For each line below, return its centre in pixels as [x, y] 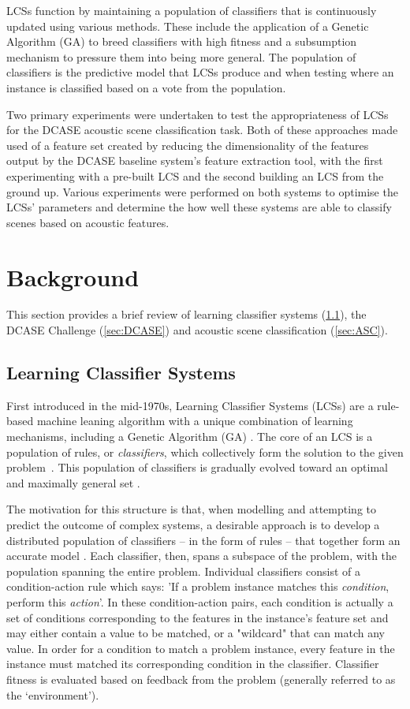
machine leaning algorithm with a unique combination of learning [195, 421]
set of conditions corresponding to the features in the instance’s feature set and [198, 617]
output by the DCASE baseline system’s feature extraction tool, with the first [195, 160]
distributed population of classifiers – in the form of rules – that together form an [203, 540]
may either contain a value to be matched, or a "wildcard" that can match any [196, 633]
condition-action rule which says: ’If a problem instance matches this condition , [198, 586]
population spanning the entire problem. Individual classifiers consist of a [184, 571]
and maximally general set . [73, 482]
